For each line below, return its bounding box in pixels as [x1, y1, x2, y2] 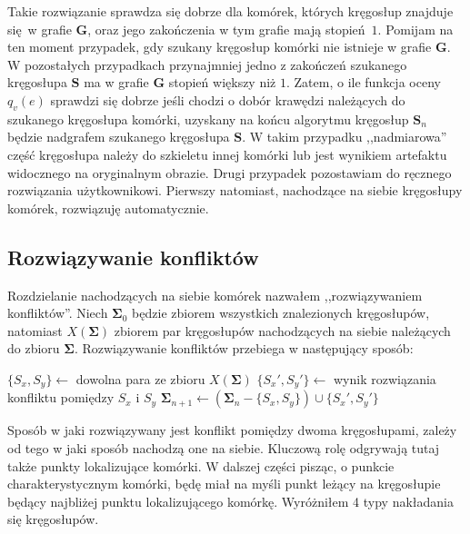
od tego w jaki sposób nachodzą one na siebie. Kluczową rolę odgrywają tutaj [7, 438, 440, 457]
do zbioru [7, 339, 60, 358]
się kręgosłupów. [7, 509, 99, 529]
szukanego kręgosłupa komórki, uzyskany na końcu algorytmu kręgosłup [7, 109, 409, 128]
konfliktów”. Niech [7, 303, 108, 322]
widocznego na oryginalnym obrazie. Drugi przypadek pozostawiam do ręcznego [7, 163, 452, 182]
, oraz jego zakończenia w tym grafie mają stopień [87, 19, 365, 38]
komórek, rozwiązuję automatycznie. [7, 198, 209, 217]
